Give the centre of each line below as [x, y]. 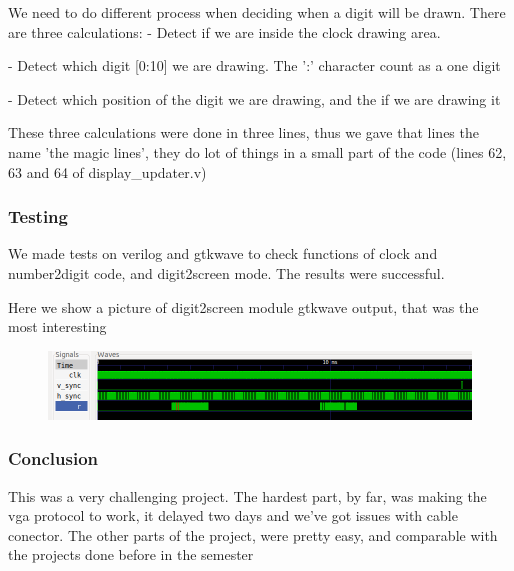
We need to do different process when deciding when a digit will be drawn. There [257, 12]
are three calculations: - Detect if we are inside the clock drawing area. [224, 31]
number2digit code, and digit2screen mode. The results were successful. [226, 272]
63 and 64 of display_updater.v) [107, 171]
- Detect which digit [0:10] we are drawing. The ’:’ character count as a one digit [254, 65]
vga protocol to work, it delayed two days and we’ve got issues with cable [233, 515]
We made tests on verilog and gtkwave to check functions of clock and [223, 253]
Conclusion [53, 458]
